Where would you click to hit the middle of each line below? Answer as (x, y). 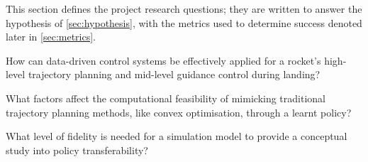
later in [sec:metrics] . (51, 37)
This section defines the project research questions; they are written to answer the (184, 9)
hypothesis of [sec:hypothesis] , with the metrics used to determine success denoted (184, 22)
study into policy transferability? (77, 150)
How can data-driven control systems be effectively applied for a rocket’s (163, 60)
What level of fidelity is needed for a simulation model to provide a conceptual (177, 136)
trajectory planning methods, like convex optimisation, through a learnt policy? (179, 112)
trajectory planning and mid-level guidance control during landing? (174, 74)
